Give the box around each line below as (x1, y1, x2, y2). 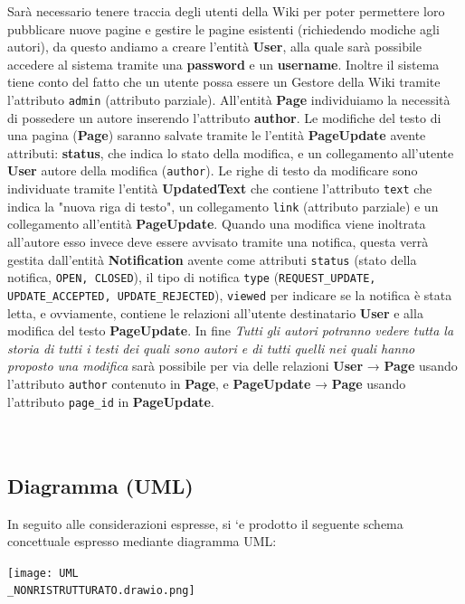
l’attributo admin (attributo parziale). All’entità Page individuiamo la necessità (7, 90, 451, 109)
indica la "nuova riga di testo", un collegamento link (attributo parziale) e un (7, 196, 439, 215)
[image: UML (7, 566, 79, 580)
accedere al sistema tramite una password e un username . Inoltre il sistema (7, 54, 440, 73)
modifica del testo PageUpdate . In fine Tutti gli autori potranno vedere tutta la (7, 321, 454, 340)
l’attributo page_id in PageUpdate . (7, 392, 214, 411)
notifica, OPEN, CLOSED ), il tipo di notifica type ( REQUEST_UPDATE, (7, 268, 376, 287)
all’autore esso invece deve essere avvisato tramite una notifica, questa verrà (7, 231, 429, 250)
